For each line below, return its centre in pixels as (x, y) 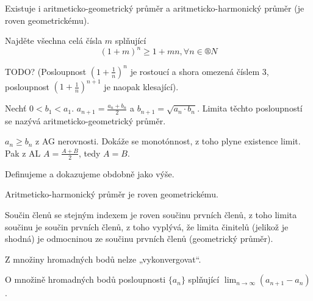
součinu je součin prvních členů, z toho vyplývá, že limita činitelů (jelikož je (147, 226)
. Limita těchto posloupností (250, 108)
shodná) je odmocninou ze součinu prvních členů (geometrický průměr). (139, 239)
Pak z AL (23, 153)
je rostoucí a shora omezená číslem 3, (200, 71)
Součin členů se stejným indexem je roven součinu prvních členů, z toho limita (151, 214)
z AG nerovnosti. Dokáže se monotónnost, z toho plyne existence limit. (168, 141)
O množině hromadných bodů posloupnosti (85, 279)
